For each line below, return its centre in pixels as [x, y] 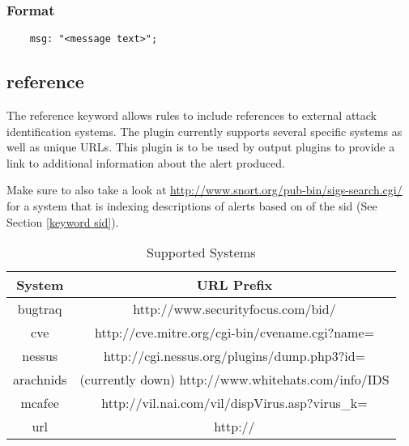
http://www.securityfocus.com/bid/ [234, 309]
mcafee [40, 403]
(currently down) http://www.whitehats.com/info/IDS [234, 380]
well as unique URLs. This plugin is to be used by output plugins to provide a [201, 147]
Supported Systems [201, 253]
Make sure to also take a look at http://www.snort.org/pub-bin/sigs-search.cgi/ [204, 190]
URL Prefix [234, 285]
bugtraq [40, 309]
